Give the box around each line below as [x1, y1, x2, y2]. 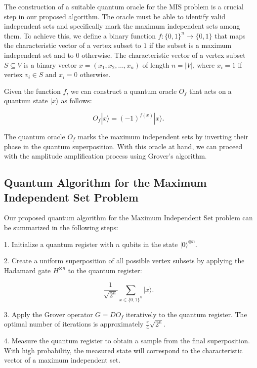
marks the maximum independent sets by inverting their [78, 131, 249, 141]
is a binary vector [24, 59, 77, 70]
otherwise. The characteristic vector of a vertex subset [82, 49, 246, 60]
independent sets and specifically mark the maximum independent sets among [4, 21, 240, 31]
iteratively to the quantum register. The [126, 309, 247, 319]
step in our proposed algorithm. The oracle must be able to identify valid [4, 11, 226, 21]
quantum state [4, 95, 48, 106]
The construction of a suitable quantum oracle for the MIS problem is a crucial [4, 1, 244, 11]
